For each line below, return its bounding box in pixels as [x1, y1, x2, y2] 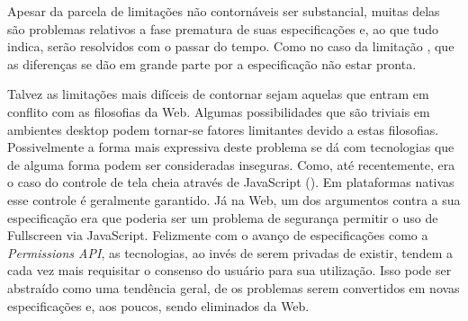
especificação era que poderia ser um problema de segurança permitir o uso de [7, 208, 438, 227]
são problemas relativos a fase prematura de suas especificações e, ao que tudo [7, 19, 439, 38]
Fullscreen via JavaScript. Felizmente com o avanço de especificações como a [7, 226, 428, 245]
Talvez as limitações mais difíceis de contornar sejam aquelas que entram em [7, 85, 429, 103]
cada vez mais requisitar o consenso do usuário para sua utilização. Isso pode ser [7, 261, 452, 280]
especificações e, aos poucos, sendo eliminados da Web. [7, 296, 310, 315]
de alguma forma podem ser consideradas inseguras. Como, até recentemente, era [7, 155, 455, 174]
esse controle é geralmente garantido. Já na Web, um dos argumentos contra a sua [7, 190, 461, 209]
